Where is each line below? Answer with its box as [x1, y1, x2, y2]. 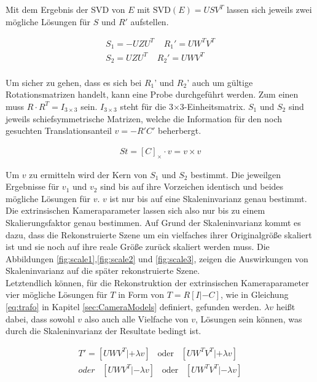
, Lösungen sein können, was [195, 312, 302, 325]
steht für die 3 [120, 99, 173, 112]
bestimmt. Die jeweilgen [190, 168, 281, 181]
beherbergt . [158, 124, 202, 137]
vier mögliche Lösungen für [6, 288, 108, 301]
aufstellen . [130, 15, 169, 28]
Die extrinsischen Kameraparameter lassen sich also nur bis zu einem [6, 204, 265, 217]
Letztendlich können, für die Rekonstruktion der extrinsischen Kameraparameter [6, 276, 309, 289]
